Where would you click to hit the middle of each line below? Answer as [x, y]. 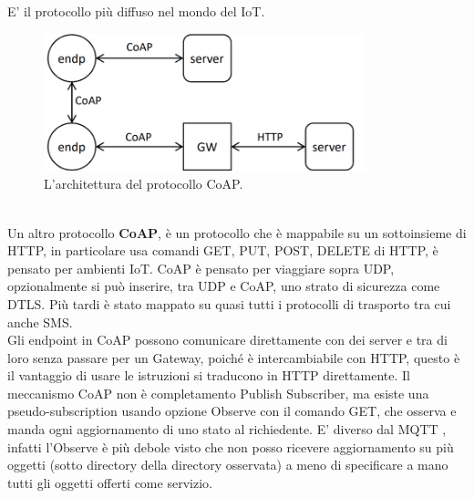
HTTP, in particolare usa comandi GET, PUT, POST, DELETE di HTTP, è [223, 250]
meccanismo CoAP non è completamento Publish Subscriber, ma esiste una [218, 393]
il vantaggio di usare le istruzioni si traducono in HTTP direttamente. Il [209, 375]
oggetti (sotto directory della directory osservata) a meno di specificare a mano [228, 465]
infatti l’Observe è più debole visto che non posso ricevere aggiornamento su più [231, 446]
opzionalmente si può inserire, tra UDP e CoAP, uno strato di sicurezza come [224, 286]
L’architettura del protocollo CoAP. [144, 184]
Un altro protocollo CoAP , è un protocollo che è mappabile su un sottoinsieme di [237, 232]
